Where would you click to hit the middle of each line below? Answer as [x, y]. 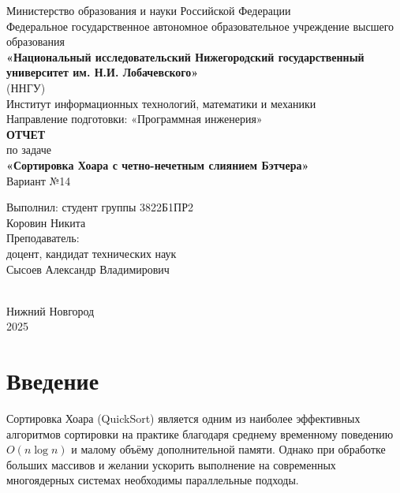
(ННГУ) [26, 87]
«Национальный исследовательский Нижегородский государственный [185, 56]
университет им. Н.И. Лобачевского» [103, 72]
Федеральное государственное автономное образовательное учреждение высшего [200, 26]
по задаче [29, 149]
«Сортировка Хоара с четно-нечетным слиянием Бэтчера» [158, 164]
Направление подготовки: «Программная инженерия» [135, 119]
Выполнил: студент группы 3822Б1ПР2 [100, 207]
